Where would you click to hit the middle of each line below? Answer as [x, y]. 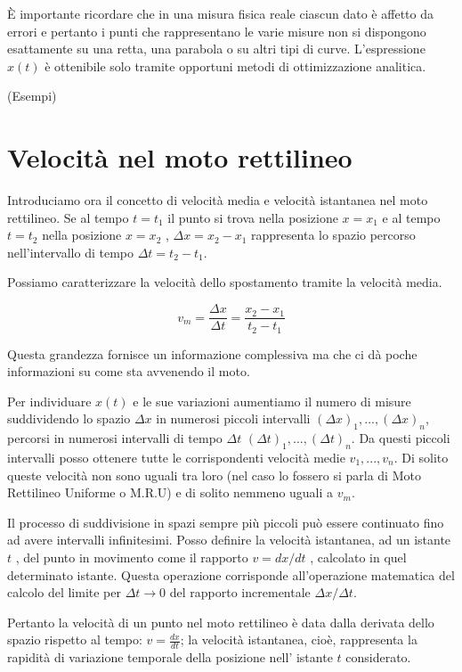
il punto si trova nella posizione [253, 217]
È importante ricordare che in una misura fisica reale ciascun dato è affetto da [220, 13]
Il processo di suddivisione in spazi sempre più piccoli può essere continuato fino [226, 522]
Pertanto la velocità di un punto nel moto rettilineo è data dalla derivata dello [221, 622]
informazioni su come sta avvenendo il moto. [129, 371]
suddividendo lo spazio [69, 418]
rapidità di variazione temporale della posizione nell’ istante [170, 657]
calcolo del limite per [64, 592]
